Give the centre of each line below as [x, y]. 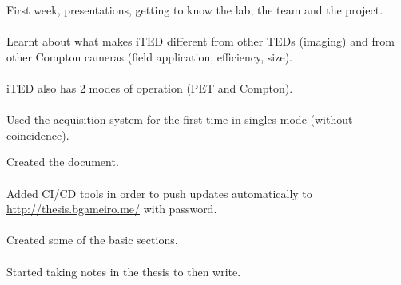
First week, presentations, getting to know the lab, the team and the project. [195, 10]
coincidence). [38, 135]
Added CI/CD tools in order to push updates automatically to [159, 193]
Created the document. [63, 162]
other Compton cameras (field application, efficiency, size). [149, 56]
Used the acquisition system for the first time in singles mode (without [180, 119]
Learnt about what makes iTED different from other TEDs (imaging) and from [200, 41]
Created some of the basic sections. [92, 240]
